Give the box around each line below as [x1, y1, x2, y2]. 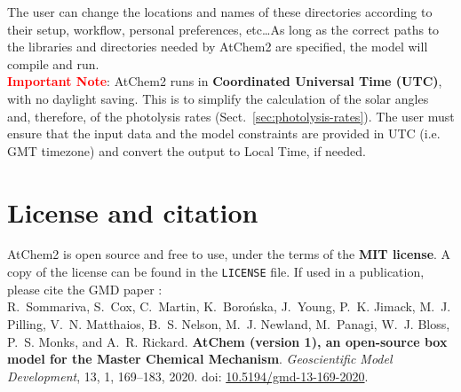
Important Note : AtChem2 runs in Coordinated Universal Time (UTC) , [7, 72, 442, 90]
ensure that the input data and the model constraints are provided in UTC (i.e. [7, 124, 441, 143]
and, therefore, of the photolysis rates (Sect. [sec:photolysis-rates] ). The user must [7, 106, 455, 125]
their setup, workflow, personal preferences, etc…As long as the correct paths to [7, 20, 440, 38]
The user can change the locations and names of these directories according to [7, 3, 433, 20]
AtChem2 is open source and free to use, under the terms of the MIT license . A [7, 245, 451, 263]
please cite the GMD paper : [7, 279, 163, 298]
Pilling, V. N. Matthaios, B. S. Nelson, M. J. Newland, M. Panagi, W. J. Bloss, [7, 314, 450, 333]
